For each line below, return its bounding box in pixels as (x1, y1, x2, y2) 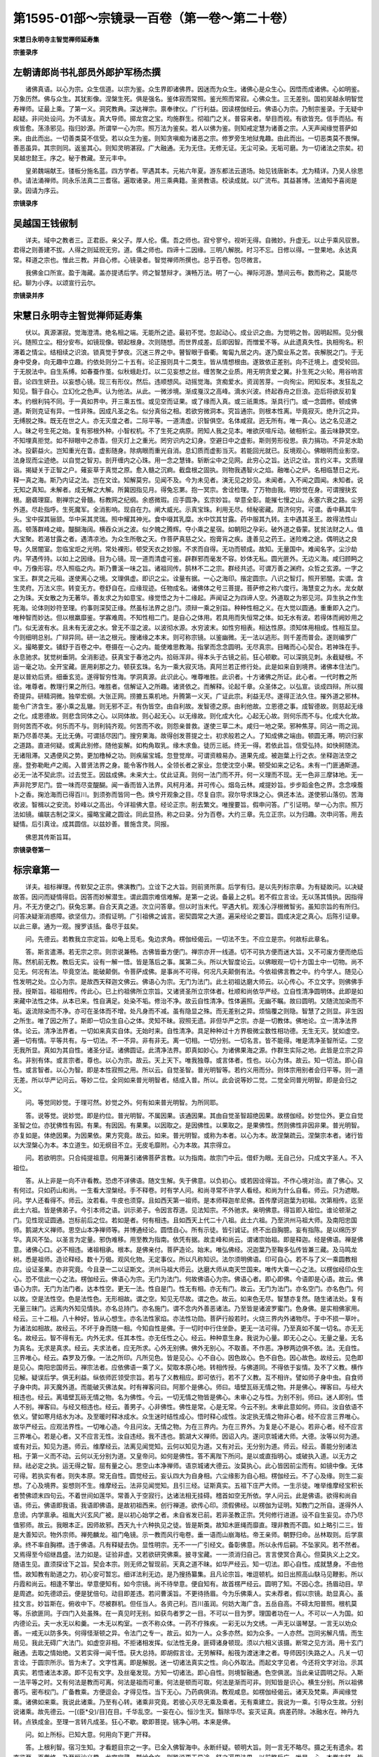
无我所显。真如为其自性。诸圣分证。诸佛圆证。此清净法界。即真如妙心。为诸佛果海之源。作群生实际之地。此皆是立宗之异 (13, 1046, 364, 1054)
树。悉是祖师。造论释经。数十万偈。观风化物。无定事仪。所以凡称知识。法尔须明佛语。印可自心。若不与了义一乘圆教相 (13, 1255, 357, 1264)
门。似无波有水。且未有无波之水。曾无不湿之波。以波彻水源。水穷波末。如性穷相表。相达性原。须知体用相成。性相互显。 (13, 623, 364, 632)
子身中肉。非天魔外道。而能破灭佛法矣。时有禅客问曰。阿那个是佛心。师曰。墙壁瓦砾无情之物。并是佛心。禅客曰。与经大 (13, 1383, 364, 1392)
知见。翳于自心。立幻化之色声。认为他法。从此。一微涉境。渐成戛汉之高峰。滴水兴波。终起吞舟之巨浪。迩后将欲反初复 (13, 387, 357, 396)
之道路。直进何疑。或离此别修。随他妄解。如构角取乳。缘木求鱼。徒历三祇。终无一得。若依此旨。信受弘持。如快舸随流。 (13, 741, 364, 750)
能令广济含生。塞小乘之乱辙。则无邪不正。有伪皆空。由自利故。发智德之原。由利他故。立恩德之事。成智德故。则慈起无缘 (13, 701, 364, 710)
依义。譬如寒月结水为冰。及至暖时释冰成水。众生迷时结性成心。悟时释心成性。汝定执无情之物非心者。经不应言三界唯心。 (13, 1413, 364, 1421)
